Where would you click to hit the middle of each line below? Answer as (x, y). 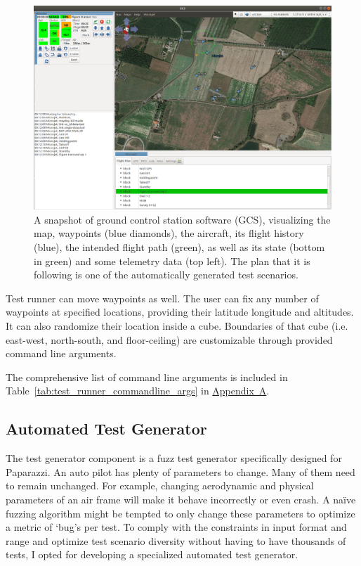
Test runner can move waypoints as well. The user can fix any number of (162, 298)
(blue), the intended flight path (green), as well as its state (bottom (179, 247)
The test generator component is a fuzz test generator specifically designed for (174, 458)
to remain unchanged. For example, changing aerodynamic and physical (160, 485)
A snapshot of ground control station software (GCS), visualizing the (182, 219)
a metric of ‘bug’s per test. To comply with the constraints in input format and (176, 527)
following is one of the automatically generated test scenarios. (166, 275)
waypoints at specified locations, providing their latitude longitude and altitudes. (180, 312)
